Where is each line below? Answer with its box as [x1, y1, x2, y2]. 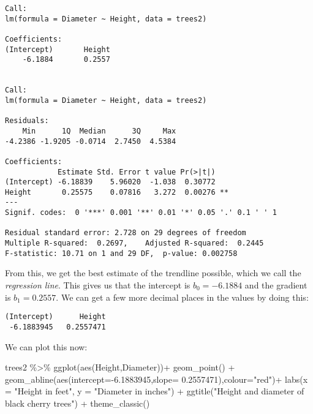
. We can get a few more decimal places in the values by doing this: [56, 290, 309, 303]
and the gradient [244, 279, 307, 291]
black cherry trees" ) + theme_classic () [5, 396, 150, 409]
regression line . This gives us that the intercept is [5, 279, 190, 291]
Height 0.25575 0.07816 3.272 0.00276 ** [5, 187, 229, 197]
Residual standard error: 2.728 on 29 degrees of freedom [5, 228, 246, 238]
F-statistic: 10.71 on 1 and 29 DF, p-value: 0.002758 [5, 249, 238, 258]
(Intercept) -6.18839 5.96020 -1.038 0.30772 [5, 178, 216, 187]
